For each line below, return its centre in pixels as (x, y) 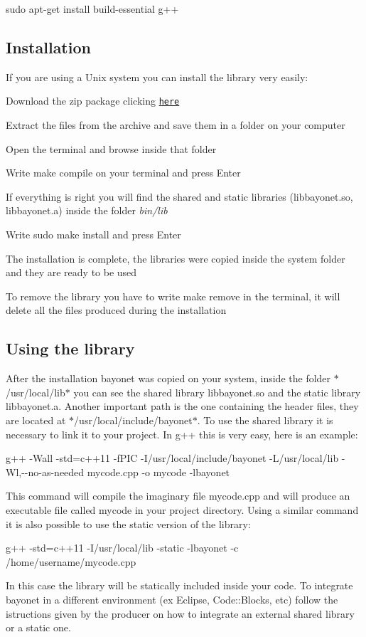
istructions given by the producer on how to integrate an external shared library (180, 613)
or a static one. (38, 627)
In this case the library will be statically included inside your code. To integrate (179, 585)
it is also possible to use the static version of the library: (128, 523)
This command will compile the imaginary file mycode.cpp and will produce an (178, 496)
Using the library (70, 348)
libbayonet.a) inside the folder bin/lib (87, 210)
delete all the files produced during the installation (116, 310)
